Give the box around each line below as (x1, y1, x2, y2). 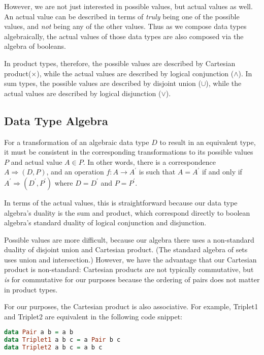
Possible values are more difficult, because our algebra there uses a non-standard (4, 234, 254, 245)
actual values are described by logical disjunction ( (4, 87, 161, 98)
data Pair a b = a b (4, 329, 74, 336)
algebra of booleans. (4, 41, 66, 51)
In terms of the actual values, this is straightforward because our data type (4, 197, 238, 208)
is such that (139, 166, 176, 177)
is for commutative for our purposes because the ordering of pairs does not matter (4, 274, 260, 285)
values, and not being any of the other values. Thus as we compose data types (4, 21, 247, 32)
